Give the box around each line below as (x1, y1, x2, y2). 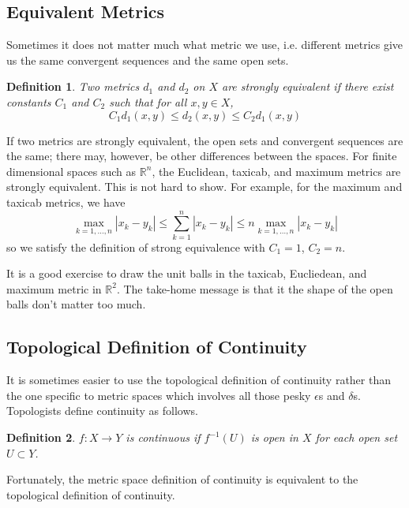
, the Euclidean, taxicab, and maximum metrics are (152, 162, 401, 179)
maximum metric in (6, 280, 102, 297)
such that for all (109, 93, 187, 110)
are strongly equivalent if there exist (221, 78, 394, 95)
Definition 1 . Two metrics (6, 78, 140, 95)
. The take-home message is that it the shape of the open (116, 280, 393, 297)
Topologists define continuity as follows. (6, 402, 198, 419)
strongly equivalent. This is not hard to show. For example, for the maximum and (6, 178, 403, 195)
